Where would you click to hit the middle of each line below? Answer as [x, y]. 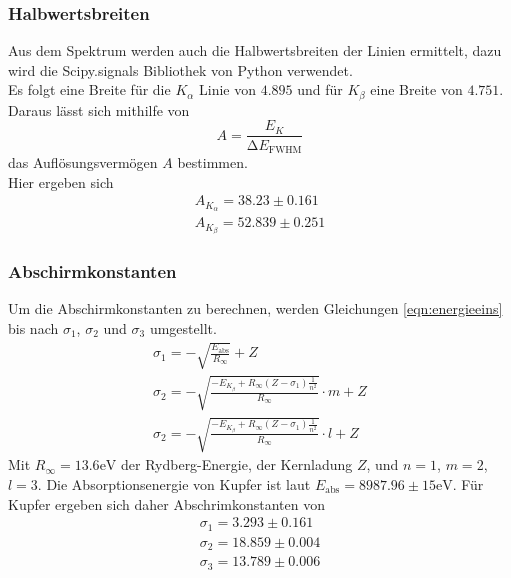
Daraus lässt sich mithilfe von [99, 109]
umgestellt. [183, 327]
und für [320, 89]
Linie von [227, 89]
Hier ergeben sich [61, 181]
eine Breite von [416, 89]
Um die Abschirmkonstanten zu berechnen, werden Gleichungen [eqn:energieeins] [255, 308]
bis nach [33, 327]
